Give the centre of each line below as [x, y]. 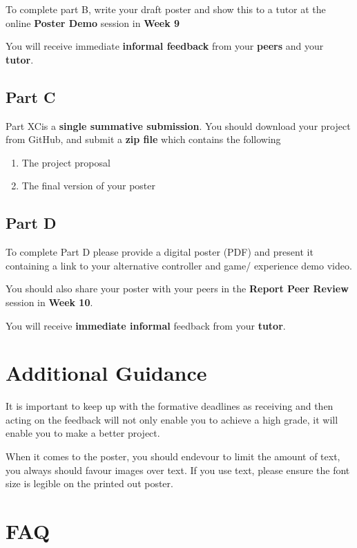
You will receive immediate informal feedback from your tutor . [146, 325]
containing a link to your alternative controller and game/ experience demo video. [179, 265]
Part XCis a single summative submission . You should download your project [178, 125]
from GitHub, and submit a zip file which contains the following [143, 139]
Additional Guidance [106, 373]
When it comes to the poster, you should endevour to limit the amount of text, [173, 456]
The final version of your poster [88, 186]
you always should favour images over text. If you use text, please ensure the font [178, 470]
